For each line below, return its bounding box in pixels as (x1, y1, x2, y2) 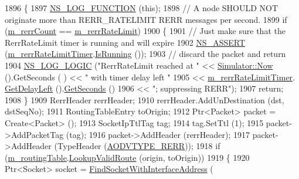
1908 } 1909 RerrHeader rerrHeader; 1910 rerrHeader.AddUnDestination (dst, (5, 93, 284, 106)
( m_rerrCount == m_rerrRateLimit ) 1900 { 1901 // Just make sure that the (5, 25, 286, 37)
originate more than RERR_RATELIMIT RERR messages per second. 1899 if (5, 13, 287, 25)
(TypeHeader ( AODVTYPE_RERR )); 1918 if (54, 140, 220, 152)
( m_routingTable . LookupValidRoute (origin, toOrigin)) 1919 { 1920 (5, 151, 250, 163)
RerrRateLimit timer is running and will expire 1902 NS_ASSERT (5, 36, 246, 48)
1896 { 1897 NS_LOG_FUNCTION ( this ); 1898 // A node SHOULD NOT (5, 2, 278, 13)
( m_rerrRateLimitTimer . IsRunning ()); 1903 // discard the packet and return (5, 48, 286, 60)
